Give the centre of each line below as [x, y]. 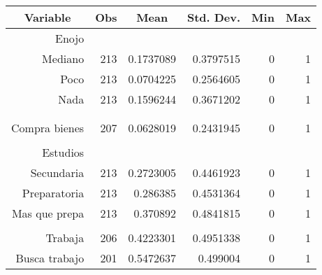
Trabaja [65, 238]
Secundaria [57, 172]
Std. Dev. [214, 17]
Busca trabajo [50, 258]
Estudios [63, 152]
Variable [47, 17]
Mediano [63, 58]
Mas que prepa [48, 213]
